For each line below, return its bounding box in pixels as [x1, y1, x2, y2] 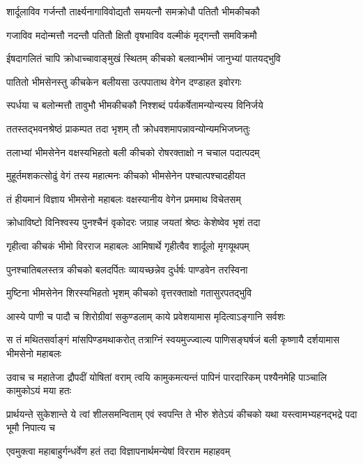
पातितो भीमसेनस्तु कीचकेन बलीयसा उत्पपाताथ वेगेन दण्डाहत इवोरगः [6, 74, 242, 89]
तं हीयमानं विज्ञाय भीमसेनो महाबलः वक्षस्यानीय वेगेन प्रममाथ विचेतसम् [6, 191, 241, 206]
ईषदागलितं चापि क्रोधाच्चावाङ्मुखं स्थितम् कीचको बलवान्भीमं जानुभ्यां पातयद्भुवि [6, 51, 281, 66]
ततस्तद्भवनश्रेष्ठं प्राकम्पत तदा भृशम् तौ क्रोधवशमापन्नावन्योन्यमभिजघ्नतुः [6, 121, 250, 135]
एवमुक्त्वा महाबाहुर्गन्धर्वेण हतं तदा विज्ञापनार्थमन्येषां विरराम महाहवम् [6, 443, 231, 458]
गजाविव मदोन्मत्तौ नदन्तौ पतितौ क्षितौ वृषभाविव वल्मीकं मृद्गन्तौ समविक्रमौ [6, 27, 257, 42]
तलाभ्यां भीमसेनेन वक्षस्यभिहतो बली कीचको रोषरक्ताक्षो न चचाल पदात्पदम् [6, 144, 260, 159]
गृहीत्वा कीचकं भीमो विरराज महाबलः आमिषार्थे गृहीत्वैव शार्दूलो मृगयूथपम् [6, 238, 249, 253]
